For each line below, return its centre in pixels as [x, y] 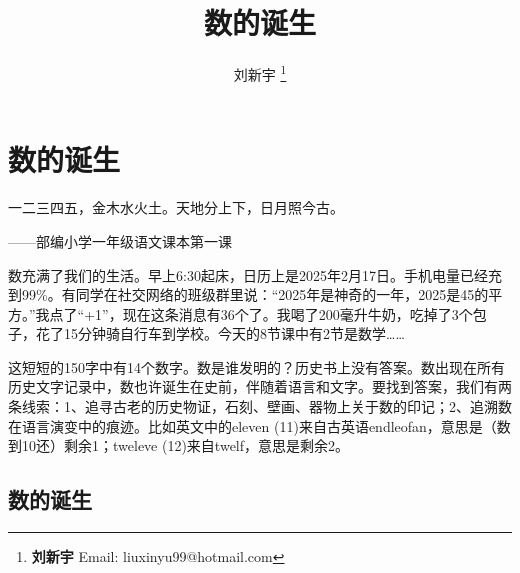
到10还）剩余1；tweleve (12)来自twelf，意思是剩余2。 [179, 445]
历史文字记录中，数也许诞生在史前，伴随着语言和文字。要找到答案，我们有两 [260, 386]
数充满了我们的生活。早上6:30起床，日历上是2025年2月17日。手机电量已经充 [255, 274]
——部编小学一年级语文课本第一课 [120, 240]
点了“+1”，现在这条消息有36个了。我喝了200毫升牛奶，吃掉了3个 [261, 313]
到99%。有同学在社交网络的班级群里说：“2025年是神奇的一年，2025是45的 [248, 294]
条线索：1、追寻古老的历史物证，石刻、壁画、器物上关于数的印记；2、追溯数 [260, 406]
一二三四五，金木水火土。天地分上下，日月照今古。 [176, 207]
